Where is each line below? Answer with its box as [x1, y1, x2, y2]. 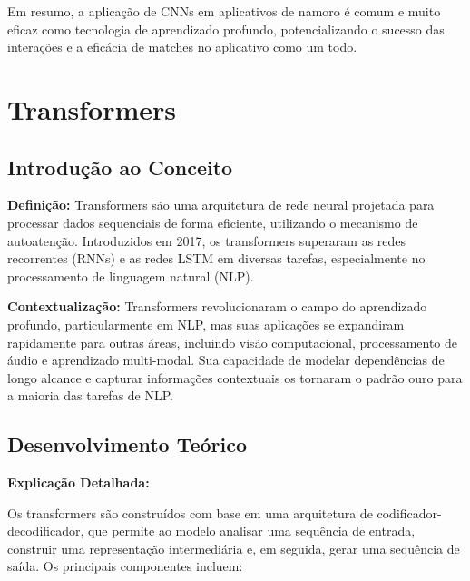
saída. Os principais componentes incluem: [7, 556, 243, 576]
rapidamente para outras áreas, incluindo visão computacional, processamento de [7, 332, 458, 351]
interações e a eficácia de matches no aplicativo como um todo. [7, 37, 357, 56]
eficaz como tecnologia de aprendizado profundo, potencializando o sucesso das [7, 19, 445, 38]
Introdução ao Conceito [7, 153, 233, 181]
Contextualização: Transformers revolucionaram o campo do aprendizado [7, 297, 427, 316]
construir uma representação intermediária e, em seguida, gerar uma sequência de [7, 538, 460, 557]
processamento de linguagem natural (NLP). [7, 266, 254, 285]
